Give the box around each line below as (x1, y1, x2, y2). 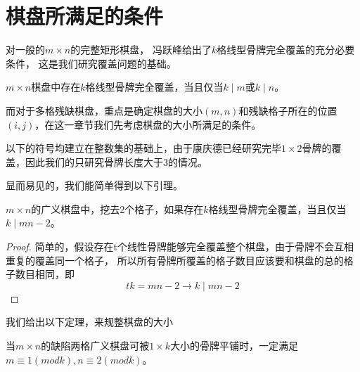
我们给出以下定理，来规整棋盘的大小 (6, 314, 173, 329)
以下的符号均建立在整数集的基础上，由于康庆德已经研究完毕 (6, 141, 281, 155)
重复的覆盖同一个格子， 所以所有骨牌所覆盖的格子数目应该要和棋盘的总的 (6, 252, 344, 267)
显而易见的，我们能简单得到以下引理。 (6, 178, 183, 193)
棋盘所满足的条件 (6, 1, 164, 30)
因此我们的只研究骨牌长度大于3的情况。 (25, 154, 207, 169)
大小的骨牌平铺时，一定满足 (170, 338, 299, 353)
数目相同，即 (15, 267, 75, 281)
